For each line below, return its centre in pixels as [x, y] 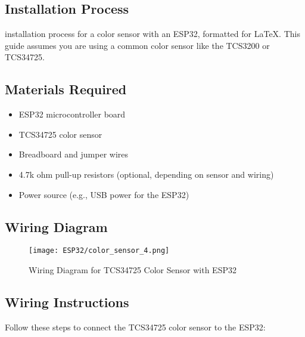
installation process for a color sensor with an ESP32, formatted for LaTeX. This [152, 34]
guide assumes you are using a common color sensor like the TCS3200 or [137, 45]
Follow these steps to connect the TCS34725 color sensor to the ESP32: [135, 327]
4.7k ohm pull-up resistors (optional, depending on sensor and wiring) [146, 174]
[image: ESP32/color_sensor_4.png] [99, 251]
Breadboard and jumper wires [74, 154]
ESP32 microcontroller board [72, 114]
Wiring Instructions [67, 302]
